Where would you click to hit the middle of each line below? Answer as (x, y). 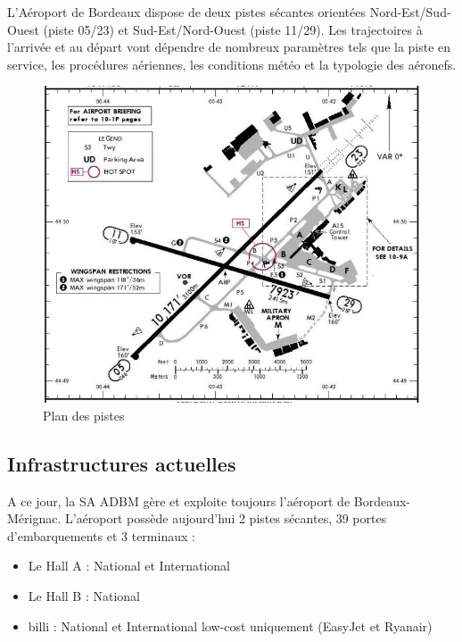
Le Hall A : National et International (129, 566)
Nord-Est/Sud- (410, 12)
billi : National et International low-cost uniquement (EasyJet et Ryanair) (230, 625)
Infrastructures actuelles (122, 463)
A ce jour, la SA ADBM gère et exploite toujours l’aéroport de (179, 500)
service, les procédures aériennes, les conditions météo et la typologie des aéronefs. (232, 64)
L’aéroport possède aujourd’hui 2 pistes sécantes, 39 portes (226, 518)
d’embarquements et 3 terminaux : (101, 535)
